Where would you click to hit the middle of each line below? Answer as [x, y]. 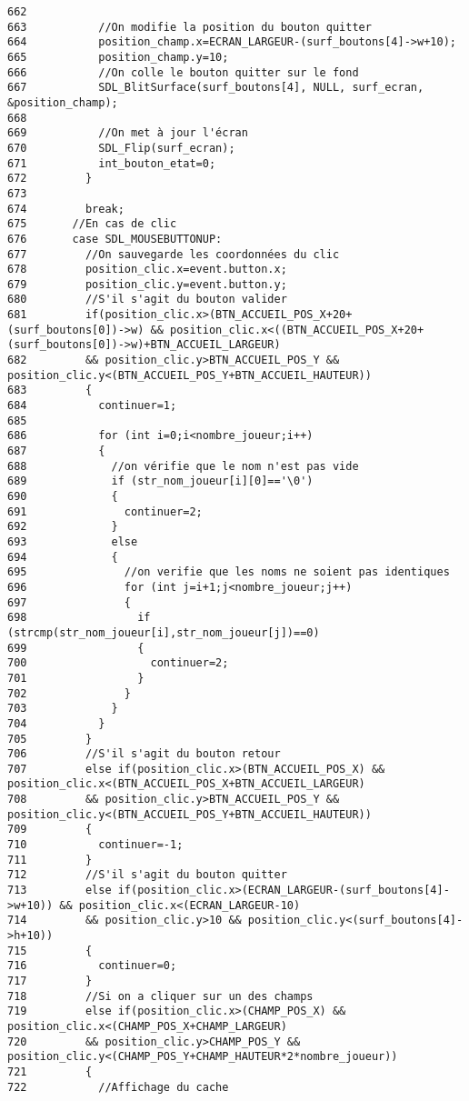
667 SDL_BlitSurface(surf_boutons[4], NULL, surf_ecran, [216, 88]
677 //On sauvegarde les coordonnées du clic [174, 254]
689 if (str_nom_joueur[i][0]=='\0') [160, 481]
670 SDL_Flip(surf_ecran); [121, 148]
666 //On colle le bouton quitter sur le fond [183, 72]
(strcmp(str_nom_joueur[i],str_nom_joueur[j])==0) [164, 632]
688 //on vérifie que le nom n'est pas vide [183, 466]
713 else [60, 891]
